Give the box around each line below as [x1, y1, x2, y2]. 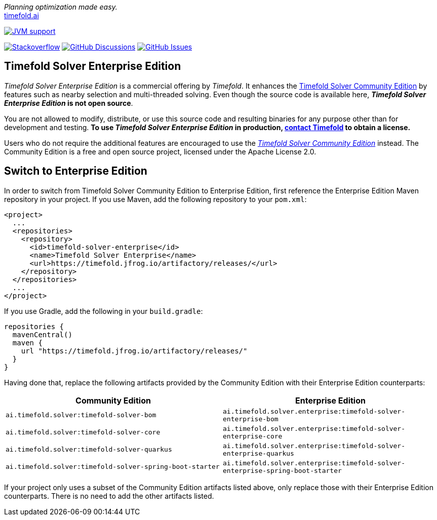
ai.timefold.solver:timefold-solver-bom [6, 411, 156, 419]
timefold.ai [4, 11, 39, 20]
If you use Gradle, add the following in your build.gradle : [4, 306, 203, 315]
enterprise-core [223, 432, 283, 440]
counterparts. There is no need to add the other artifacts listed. [4, 491, 214, 500]
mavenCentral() [12, 330, 72, 339]
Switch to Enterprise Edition [4, 165, 147, 178]
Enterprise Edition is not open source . [4, 98, 133, 107]
